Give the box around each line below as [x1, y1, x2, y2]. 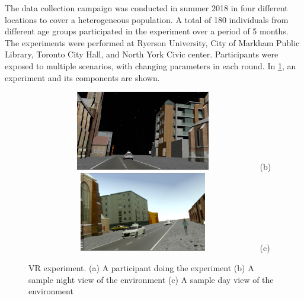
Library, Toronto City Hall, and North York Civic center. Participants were [5, 48, 279, 60]
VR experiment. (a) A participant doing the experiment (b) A [28, 261, 254, 274]
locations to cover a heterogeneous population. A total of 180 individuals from [5, 13, 289, 25]
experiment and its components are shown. [5, 71, 160, 83]
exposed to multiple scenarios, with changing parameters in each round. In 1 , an [5, 59, 296, 72]
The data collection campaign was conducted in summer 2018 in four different [5, 2, 288, 14]
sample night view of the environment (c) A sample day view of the [28, 273, 274, 285]
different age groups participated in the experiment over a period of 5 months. [5, 25, 289, 37]
